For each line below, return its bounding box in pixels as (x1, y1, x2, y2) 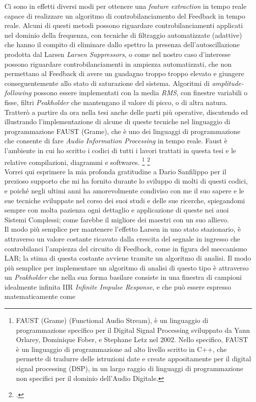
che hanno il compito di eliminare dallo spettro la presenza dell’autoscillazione (4, 39, 240, 50)
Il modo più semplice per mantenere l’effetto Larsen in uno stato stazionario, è (4, 224, 241, 234)
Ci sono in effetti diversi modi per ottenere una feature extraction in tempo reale (4, 1, 247, 11)
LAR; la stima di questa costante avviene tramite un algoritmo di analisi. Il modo (4, 253, 251, 263)
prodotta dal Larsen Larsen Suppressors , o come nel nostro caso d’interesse (4, 49, 230, 59)
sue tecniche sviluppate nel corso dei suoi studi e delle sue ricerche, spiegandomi (4, 195, 245, 205)
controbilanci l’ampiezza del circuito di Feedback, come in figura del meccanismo (4, 243, 247, 253)
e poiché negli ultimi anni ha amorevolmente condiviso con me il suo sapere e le (4, 185, 244, 195)
